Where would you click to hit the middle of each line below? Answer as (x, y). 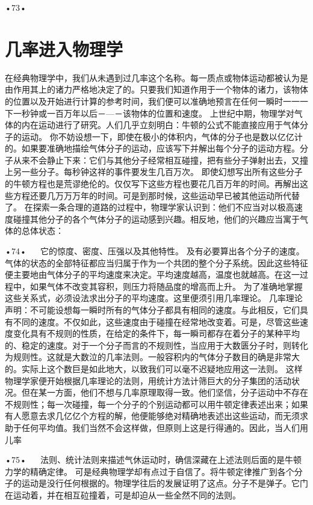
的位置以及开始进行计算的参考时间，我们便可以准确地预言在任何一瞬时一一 (152, 101)
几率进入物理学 (64, 48)
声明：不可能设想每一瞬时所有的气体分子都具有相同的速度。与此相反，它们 (152, 310)
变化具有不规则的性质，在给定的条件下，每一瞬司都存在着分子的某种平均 (156, 333)
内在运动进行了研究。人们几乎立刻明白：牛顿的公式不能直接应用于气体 (160, 125)
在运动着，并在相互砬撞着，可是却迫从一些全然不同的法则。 (123, 494)
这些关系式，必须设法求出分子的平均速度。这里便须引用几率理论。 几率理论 (154, 298)
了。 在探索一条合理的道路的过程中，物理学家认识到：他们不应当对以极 (145, 207)
